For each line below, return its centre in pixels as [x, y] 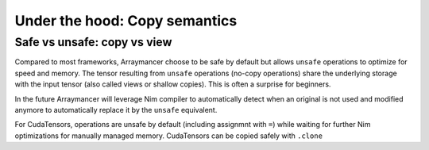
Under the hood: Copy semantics [126, 21]
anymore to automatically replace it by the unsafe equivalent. [116, 110]
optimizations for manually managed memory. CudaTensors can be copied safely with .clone [169, 136]
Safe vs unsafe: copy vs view [93, 42]
